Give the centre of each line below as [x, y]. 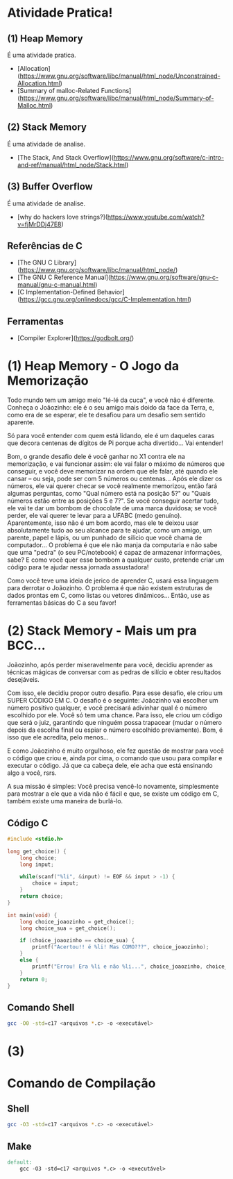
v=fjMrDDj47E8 [39, 224]
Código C [28, 823]
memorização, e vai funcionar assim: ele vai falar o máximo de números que [116, 464]
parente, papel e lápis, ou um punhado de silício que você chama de [105, 538]
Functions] [116, 91]
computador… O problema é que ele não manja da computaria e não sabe [112, 545]
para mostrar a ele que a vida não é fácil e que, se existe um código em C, [113, 794]
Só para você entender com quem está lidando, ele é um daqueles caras [111, 436]
